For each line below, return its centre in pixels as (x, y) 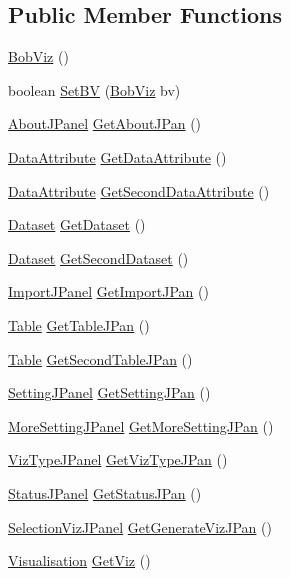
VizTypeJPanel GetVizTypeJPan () (118, 459)
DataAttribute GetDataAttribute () (117, 156)
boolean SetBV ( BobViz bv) (94, 89)
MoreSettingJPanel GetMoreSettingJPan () (141, 425)
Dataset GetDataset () (77, 224)
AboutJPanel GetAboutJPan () (105, 123)
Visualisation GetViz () (79, 560)
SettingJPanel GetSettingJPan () (109, 392)
